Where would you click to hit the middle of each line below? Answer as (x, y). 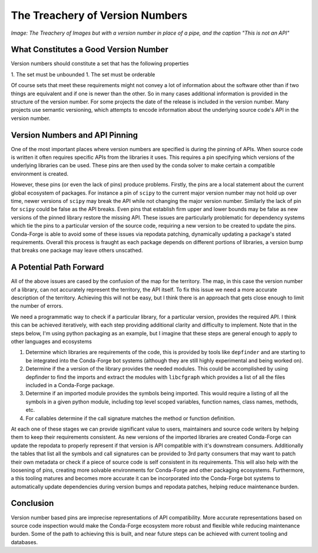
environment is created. (40, 174)
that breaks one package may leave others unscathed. (77, 251)
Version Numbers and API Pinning (74, 135)
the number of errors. (37, 306)
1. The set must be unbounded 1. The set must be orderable (83, 74)
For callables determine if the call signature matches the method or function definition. (130, 418)
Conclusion (32, 503)
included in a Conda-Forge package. (70, 385)
